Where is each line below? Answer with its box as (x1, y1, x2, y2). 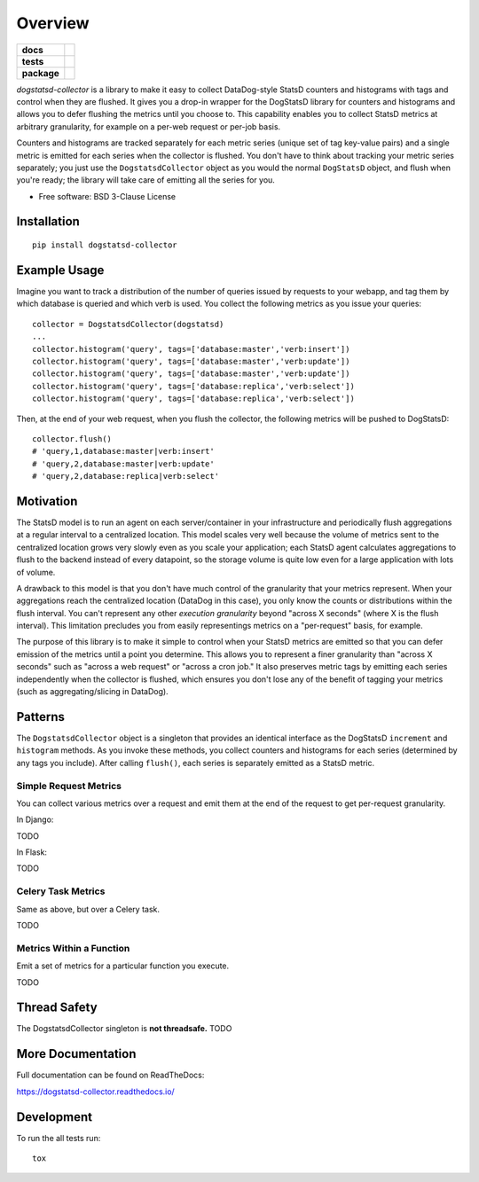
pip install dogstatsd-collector (32, 240, 177, 250)
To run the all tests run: (16, 1132, 101, 1143)
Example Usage (16, 262, 105, 278)
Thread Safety (16, 1000, 98, 1015)
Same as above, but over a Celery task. (16, 904, 160, 914)
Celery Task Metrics (16, 885, 106, 897)
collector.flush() (32, 434, 113, 443)
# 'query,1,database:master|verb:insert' (32, 446, 215, 457)
